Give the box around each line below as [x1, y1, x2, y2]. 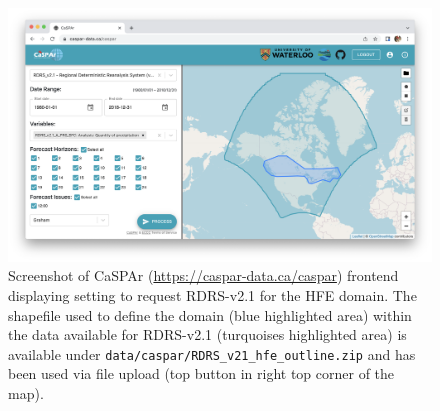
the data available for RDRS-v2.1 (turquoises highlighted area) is [8, 324, 407, 345]
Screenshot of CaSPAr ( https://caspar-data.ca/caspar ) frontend [8, 265, 399, 286]
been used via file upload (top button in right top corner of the [8, 363, 395, 384]
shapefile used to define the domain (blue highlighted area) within [8, 304, 412, 325]
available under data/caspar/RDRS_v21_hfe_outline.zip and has [8, 343, 416, 364]
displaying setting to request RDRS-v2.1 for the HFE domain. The [8, 285, 417, 305]
